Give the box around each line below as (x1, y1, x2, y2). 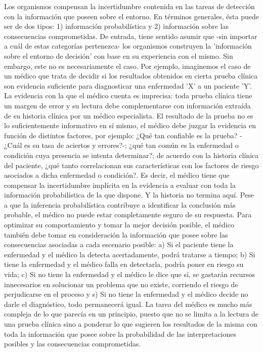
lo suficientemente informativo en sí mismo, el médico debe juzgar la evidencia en (4, 120, 256, 131)
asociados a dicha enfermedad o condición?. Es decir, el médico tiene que (4, 170, 230, 180)
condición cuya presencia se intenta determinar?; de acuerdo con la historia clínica (4, 149, 259, 160)
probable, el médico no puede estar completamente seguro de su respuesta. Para (4, 209, 252, 220)
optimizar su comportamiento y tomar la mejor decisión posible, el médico (4, 219, 234, 230)
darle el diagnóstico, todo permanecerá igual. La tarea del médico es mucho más (4, 298, 252, 309)
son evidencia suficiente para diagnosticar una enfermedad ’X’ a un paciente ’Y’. (4, 80, 252, 91)
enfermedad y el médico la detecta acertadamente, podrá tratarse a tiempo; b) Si (4, 249, 255, 259)
